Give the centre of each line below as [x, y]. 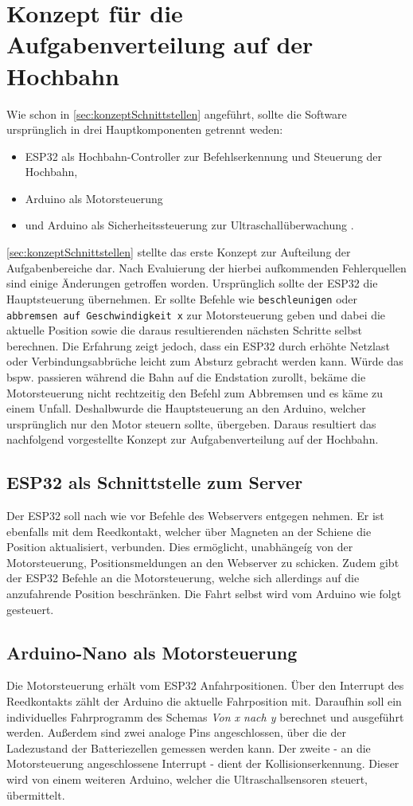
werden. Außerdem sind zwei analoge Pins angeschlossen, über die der [176, 732]
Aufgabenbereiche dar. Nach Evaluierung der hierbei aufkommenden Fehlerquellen [206, 267]
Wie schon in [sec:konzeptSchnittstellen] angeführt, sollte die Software [177, 113]
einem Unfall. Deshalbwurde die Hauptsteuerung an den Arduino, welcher [186, 408]
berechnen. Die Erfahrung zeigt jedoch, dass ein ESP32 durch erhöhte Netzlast [198, 345]
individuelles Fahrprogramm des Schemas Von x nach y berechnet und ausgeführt [205, 716]
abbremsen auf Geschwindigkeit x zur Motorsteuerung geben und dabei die [196, 314]
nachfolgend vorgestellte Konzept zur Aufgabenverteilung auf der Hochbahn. [193, 439]
